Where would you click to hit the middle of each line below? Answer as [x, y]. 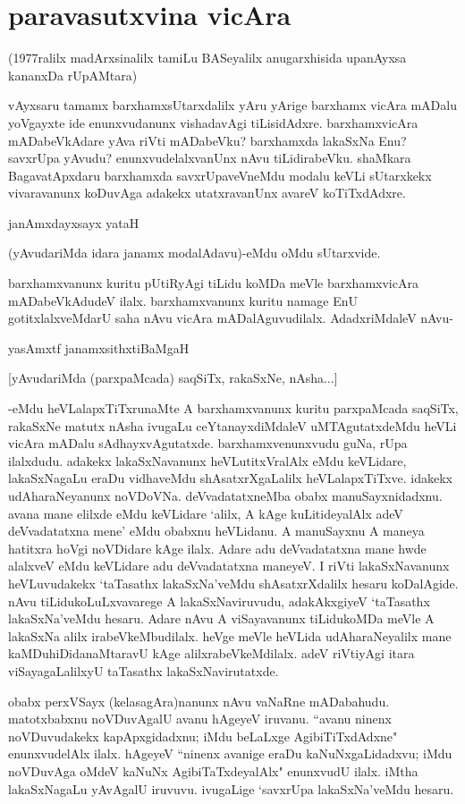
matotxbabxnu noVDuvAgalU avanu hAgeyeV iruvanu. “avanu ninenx [200, 719]
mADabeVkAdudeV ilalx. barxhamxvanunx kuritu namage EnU [183, 300]
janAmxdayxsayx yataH [74, 222]
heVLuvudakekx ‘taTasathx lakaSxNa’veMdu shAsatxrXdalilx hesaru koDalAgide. [233, 583]
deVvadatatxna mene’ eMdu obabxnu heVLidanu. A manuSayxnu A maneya [216, 531]
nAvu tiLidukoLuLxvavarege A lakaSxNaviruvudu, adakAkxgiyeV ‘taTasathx [219, 601]
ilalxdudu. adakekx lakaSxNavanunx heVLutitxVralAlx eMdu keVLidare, [207, 460]
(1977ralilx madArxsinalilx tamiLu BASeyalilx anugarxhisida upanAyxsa [207, 58]
